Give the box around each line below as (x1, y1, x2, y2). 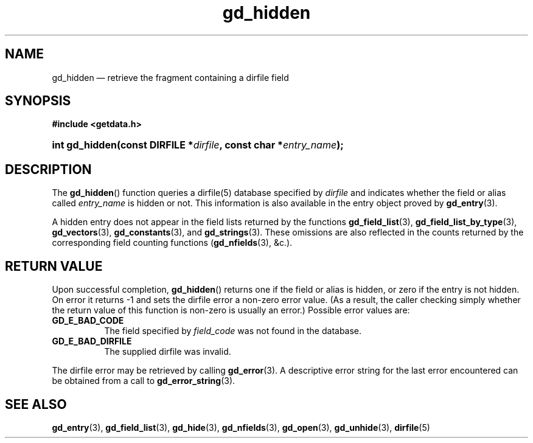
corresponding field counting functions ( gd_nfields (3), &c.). (52, 237, 293, 248)
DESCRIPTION (5, 161, 92, 177)
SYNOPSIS (5, 93, 71, 109)
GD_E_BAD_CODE (52, 315, 124, 326)
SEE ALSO (5, 396, 67, 412)
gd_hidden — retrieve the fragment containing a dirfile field (52, 72, 289, 83)
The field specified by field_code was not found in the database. (104, 326, 362, 337)
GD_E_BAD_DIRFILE (52, 336, 132, 347)
